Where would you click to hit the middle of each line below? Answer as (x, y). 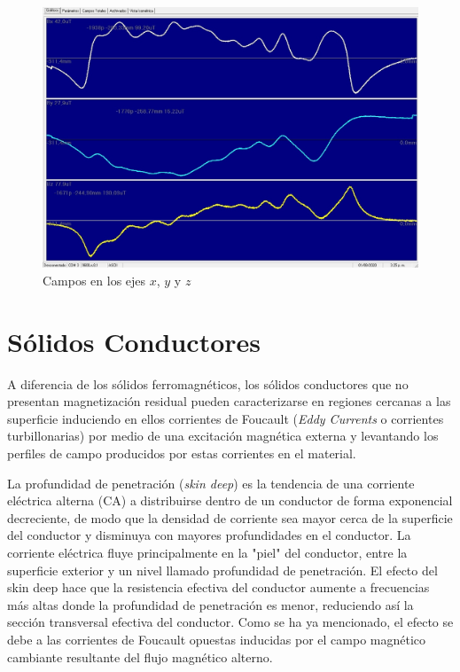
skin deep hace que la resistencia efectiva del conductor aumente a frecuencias (218, 587)
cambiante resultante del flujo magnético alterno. (140, 656)
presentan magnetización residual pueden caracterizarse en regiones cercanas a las (229, 401)
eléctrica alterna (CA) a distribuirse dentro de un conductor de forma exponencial (230, 500)
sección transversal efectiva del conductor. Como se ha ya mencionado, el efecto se (230, 622)
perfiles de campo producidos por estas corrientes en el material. (182, 453)
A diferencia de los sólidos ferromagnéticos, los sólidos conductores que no (208, 383)
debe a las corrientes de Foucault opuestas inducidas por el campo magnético (217, 640)
